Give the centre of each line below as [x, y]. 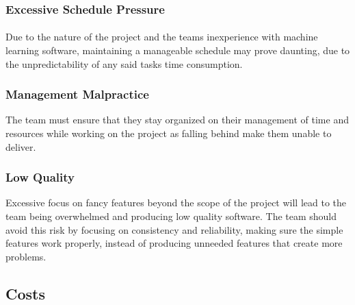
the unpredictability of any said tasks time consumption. [124, 63]
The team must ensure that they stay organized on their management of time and [177, 120]
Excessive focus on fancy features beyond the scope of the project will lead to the [176, 203]
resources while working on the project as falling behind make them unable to [169, 133]
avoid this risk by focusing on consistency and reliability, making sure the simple [174, 229]
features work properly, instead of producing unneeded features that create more [174, 243]
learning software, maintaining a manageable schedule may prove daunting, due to [178, 50]
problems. [26, 256]
